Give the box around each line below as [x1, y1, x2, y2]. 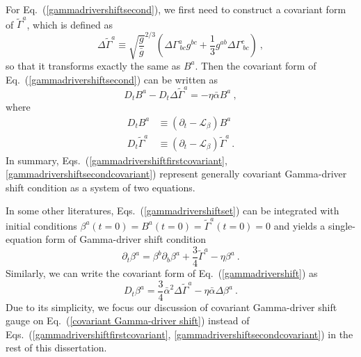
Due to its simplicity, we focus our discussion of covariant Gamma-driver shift [6, 299, 337, 314]
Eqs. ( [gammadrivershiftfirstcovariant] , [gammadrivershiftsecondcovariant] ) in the [6, 326, 353, 341]
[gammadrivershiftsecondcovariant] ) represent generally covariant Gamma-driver [6, 166, 347, 181]
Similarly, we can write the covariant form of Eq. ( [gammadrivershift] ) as [6, 266, 318, 280]
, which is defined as [26, 17, 113, 31]
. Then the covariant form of [195, 58, 316, 72]
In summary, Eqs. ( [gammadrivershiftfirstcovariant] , [6, 152, 227, 167]
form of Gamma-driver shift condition [45, 232, 207, 246]
